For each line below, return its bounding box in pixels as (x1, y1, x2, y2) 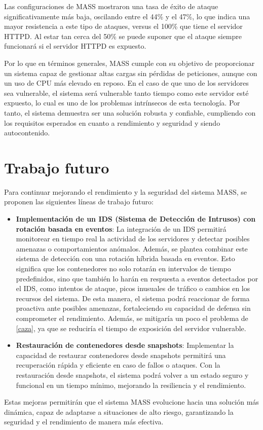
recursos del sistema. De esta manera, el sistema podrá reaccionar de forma (16, 293, 250, 303)
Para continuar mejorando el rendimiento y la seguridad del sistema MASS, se (4, 186, 247, 197)
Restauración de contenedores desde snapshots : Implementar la (16, 340, 234, 350)
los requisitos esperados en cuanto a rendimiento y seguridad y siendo (4, 117, 220, 128)
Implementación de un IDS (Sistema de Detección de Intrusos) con (16, 213, 256, 224)
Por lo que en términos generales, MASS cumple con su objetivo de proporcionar (4, 57, 255, 68)
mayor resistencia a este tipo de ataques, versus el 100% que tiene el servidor (4, 21, 243, 31)
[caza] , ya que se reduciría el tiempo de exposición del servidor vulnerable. (16, 322, 246, 333)
